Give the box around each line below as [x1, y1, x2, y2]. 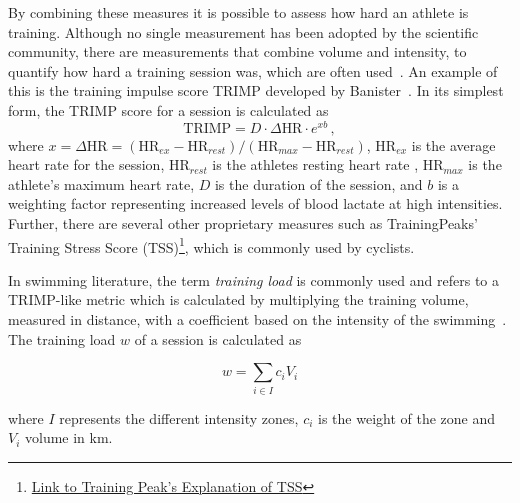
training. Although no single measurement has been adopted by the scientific [8, 21, 479, 42]
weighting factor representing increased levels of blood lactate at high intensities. [8, 193, 503, 214]
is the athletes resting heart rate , [212, 154, 419, 175]
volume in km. [25, 427, 113, 448]
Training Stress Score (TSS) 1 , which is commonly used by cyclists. [8, 233, 415, 257]
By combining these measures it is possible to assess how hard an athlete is [8, 2, 469, 22]
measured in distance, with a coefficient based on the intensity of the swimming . [8, 309, 507, 330]
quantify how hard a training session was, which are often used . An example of [8, 60, 498, 81]
